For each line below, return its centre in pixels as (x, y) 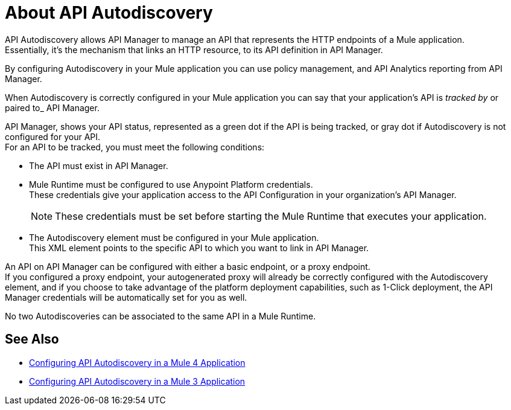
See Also (32, 339)
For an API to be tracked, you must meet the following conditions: (135, 147)
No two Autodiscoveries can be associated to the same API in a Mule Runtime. (160, 316)
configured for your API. (53, 136)
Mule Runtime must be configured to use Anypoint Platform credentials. (171, 184)
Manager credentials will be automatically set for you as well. (126, 297)
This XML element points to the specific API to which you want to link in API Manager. (199, 248)
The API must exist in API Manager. (99, 165)
